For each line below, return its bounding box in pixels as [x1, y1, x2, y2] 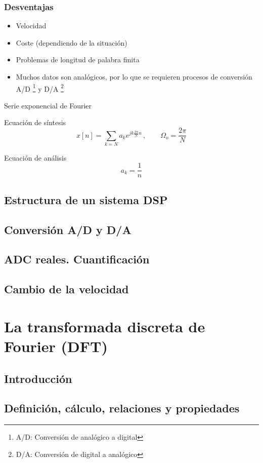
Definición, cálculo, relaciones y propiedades [4, 400, 240, 416]
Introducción [4, 370, 72, 386]
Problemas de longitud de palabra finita [16, 54, 140, 65]
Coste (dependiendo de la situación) [16, 37, 127, 48]
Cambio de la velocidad [4, 281, 129, 297]
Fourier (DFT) [4, 335, 108, 356]
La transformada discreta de [4, 316, 205, 336]
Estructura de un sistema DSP [4, 191, 168, 207]
